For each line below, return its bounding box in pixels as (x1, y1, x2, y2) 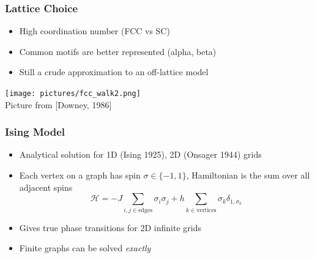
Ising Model (5, 124, 65, 139)
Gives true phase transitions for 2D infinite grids (19, 221, 201, 234)
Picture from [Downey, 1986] (5, 98, 112, 111)
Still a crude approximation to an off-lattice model (19, 65, 209, 78)
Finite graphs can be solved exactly (19, 241, 151, 254)
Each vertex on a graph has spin (19, 169, 141, 182)
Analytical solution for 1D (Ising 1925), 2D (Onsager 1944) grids (19, 148, 262, 161)
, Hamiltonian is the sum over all (186, 169, 310, 182)
